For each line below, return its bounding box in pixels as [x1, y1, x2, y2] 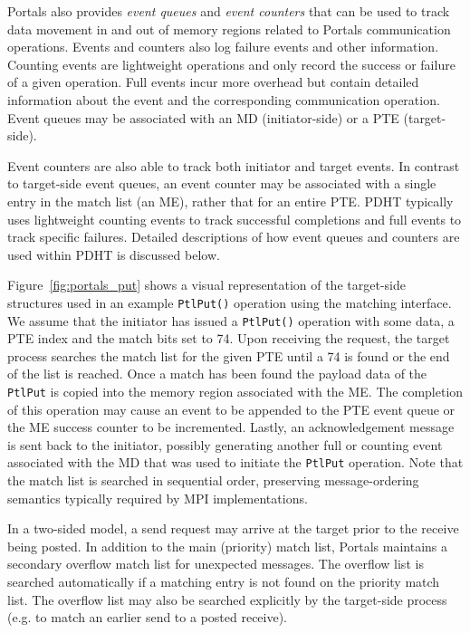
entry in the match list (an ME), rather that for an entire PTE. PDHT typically [7, 191, 454, 210]
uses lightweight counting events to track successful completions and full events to [7, 209, 462, 228]
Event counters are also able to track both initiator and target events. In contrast [7, 156, 460, 175]
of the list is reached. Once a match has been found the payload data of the [7, 364, 427, 383]
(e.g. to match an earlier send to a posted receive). [7, 608, 288, 627]
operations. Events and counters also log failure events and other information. [7, 37, 439, 56]
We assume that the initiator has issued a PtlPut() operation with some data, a [7, 311, 455, 330]
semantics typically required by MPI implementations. [7, 488, 308, 507]
